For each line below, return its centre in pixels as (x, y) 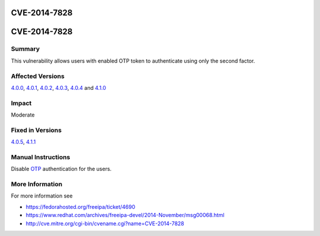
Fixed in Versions (36, 130)
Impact (21, 103)
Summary (25, 49)
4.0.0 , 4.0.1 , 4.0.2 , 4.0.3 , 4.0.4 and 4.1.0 (59, 88)
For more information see (42, 196)
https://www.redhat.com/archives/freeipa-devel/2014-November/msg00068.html (125, 215)
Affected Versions (38, 76)
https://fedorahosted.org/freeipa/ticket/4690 (81, 206)
